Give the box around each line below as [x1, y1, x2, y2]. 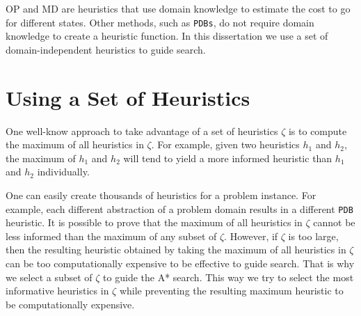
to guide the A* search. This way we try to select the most [103, 269, 354, 284]
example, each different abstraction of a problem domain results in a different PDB [6, 201, 353, 216]
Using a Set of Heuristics [6, 83, 250, 111]
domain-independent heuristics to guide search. [6, 42, 206, 56]
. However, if [224, 228, 278, 243]
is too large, [288, 228, 339, 243]
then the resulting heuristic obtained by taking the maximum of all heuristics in [6, 242, 346, 257]
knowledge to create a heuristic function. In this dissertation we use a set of [6, 29, 328, 43]
